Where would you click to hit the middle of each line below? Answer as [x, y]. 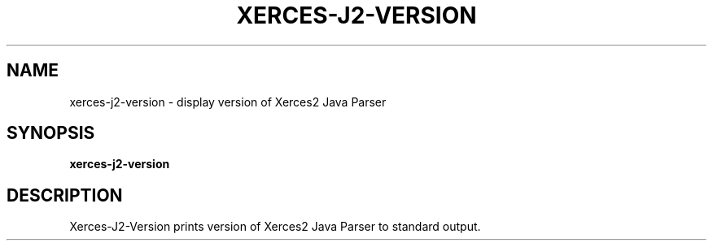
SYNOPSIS [51, 133]
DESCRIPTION [65, 195]
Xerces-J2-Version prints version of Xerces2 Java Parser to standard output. [275, 227]
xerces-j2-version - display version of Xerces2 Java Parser [228, 102]
